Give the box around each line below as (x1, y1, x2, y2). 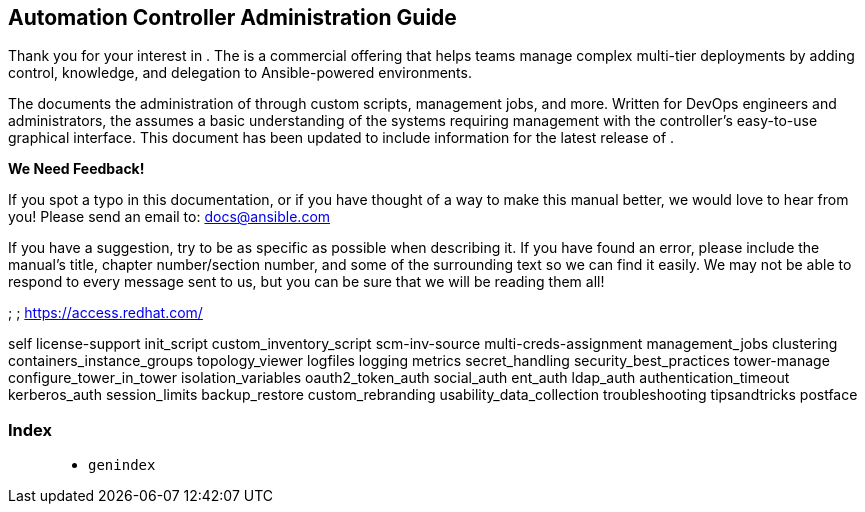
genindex (88, 457, 156, 474)
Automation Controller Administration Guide (8, 5, 457, 30)
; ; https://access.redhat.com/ (8, 304, 203, 322)
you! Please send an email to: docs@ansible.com (8, 208, 331, 226)
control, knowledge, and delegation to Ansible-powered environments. (8, 64, 472, 82)
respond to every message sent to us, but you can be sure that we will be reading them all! (8, 273, 605, 291)
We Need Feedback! (8, 160, 145, 178)
